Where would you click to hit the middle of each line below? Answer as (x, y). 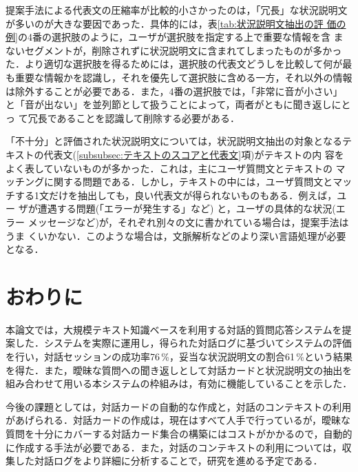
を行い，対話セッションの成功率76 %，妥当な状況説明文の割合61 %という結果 (179, 356)
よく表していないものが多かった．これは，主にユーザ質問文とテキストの (169, 168)
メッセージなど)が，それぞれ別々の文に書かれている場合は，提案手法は (188, 222)
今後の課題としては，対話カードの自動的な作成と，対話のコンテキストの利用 (179, 406)
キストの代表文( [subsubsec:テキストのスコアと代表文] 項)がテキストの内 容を (175, 154)
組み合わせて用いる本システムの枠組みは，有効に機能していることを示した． (179, 383)
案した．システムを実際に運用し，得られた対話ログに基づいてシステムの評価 (179, 343)
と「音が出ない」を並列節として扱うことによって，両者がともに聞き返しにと (178, 104)
